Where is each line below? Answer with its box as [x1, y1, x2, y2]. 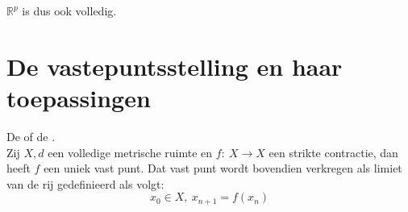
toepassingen [6, 81, 151, 114]
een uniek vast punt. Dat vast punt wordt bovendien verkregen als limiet [44, 160, 402, 177]
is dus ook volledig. [22, 2, 117, 19]
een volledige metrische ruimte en [48, 143, 213, 160]
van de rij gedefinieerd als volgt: [6, 175, 164, 192]
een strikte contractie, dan [269, 143, 398, 160]
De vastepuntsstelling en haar [6, 49, 343, 82]
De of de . [6, 127, 56, 144]
